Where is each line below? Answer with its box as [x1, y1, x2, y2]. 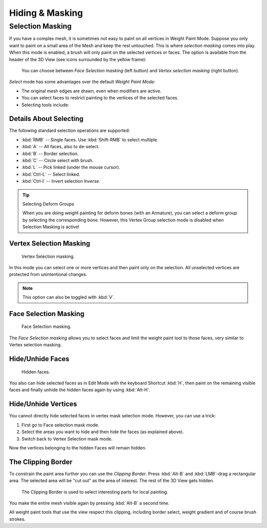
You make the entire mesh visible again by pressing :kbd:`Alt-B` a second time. [9, 500, 170, 506]
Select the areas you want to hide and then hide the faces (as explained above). [21, 429, 184, 435]
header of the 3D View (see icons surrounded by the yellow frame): [9, 56, 147, 62]
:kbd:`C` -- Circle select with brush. [21, 157, 94, 163]
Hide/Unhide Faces [9, 355, 70, 363]
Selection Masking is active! [22, 224, 80, 230]
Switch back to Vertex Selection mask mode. [21, 436, 113, 442]
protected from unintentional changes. [9, 272, 88, 278]
